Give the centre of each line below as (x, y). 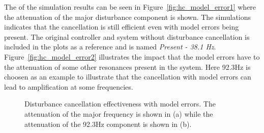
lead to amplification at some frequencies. (69, 86)
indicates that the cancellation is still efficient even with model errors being (122, 27)
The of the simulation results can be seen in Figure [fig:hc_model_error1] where (130, 7)
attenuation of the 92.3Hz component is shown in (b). (108, 124)
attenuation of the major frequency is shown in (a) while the (119, 113)
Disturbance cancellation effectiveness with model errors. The (120, 104)
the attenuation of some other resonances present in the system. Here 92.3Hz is (127, 66)
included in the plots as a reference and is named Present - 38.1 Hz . (110, 47)
